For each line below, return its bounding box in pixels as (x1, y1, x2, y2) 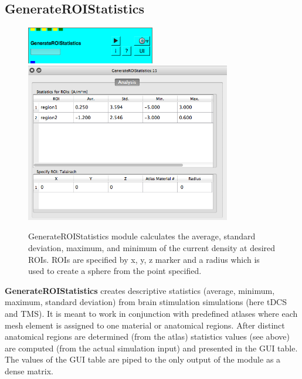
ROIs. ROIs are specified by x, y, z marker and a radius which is (28, 253, 260, 265)
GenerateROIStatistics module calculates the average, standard (28, 230, 256, 242)
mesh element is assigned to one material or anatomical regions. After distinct (5, 319, 285, 331)
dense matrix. (5, 364, 53, 377)
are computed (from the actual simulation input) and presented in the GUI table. (5, 341, 298, 354)
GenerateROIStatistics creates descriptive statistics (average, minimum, (5, 284, 275, 296)
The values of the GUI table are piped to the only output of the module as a (5, 353, 281, 366)
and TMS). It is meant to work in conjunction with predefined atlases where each (5, 307, 298, 319)
